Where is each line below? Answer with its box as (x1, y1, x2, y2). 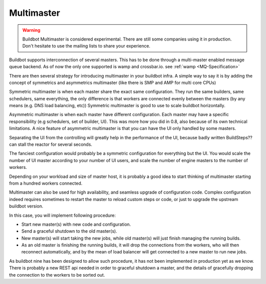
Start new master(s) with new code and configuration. (21, 221, 131, 227)
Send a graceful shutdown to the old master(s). (21, 228, 118, 234)
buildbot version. (9, 203, 44, 209)
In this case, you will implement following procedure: (9, 212, 116, 218)
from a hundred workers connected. (9, 180, 83, 186)
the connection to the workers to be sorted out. (9, 272, 105, 278)
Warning (22, 27, 40, 33)
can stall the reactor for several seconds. (9, 141, 93, 148)
